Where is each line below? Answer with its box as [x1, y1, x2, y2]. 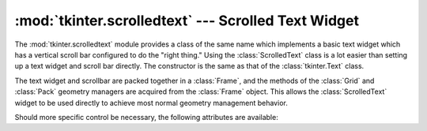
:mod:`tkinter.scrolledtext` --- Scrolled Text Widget [14, 12, 360, 29]
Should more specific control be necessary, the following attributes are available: [14, 112, 278, 122]
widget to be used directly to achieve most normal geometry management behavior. [14, 98, 288, 107]
